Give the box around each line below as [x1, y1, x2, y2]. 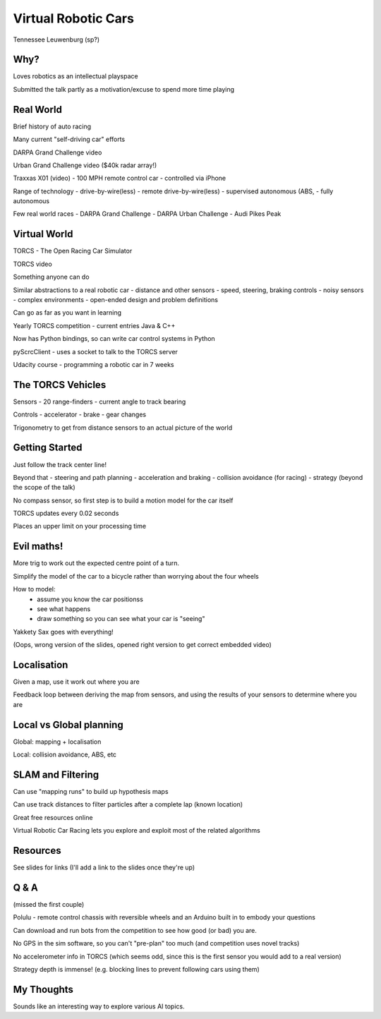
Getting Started [13, 442, 83, 454]
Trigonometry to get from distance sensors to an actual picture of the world [13, 423, 233, 432]
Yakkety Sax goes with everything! [13, 627, 114, 636]
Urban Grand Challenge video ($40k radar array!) [13, 161, 157, 169]
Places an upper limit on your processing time [13, 522, 147, 531]
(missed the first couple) [13, 900, 85, 908]
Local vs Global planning [13, 718, 123, 730]
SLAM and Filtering [13, 768, 99, 780]
